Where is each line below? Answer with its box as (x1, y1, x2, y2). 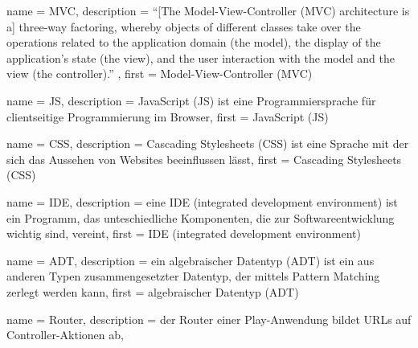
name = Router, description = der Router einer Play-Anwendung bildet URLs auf (6, 310, 412, 327)
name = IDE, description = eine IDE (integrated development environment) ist (6, 193, 398, 210)
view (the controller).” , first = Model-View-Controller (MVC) (6, 65, 313, 82)
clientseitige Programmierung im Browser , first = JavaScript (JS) (6, 108, 329, 125)
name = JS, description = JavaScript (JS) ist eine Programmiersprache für (6, 92, 376, 108)
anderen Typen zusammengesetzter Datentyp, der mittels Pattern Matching (6, 268, 380, 285)
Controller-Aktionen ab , (6, 326, 124, 343)
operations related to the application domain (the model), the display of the (6, 34, 381, 51)
